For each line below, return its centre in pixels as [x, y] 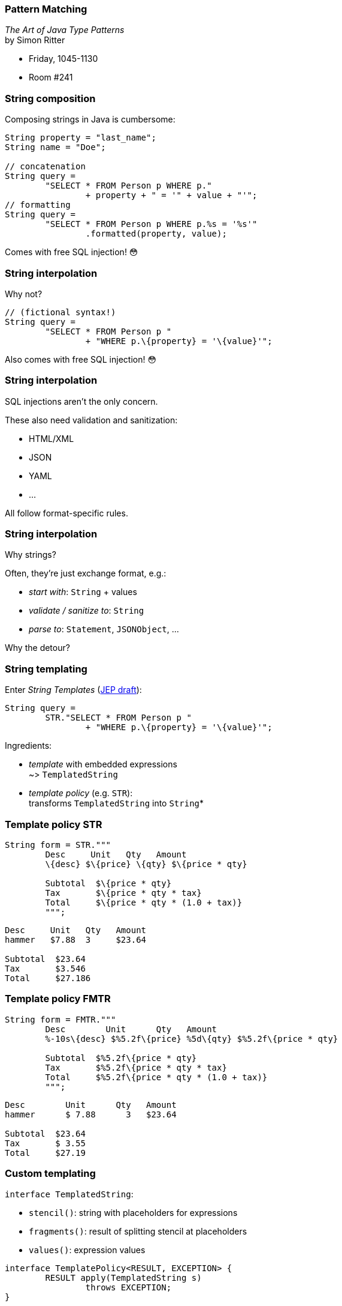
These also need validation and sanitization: [91, 420]
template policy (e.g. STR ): [81, 793]
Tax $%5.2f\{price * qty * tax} [136, 1067]
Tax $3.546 [45, 968]
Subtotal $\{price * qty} [108, 883]
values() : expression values [87, 1250]
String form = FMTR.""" [60, 1019]
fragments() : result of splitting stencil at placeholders [138, 1232]
